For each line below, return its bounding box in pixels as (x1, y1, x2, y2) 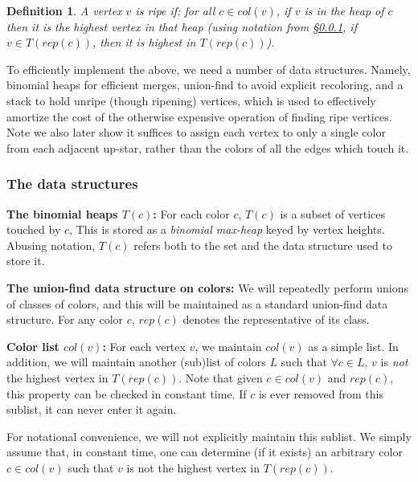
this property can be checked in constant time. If (6, 385, 247, 402)
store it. (6, 252, 45, 269)
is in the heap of (304, 2, 384, 18)
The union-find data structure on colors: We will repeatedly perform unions (6, 279, 408, 296)
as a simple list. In (308, 337, 399, 354)
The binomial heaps (6, 205, 118, 222)
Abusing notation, (6, 236, 96, 253)
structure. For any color (6, 311, 124, 328)
